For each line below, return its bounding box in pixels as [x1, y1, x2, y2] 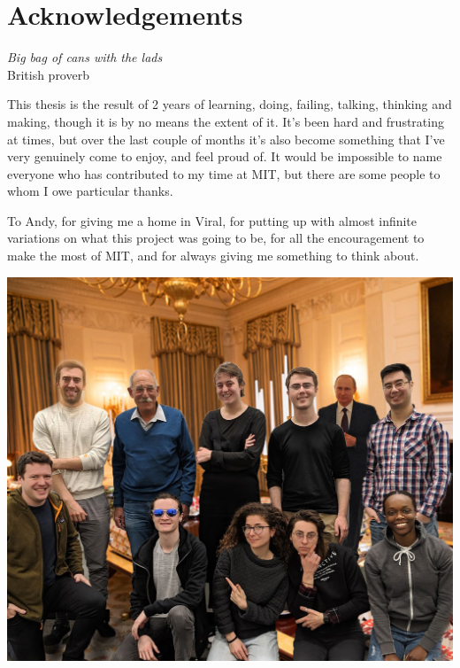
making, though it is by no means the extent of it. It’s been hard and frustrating [7, 112, 444, 130]
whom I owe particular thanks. [7, 182, 173, 200]
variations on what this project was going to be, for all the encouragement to [7, 229, 425, 247]
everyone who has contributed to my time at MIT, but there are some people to [7, 164, 441, 183]
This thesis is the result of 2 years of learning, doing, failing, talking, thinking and [7, 95, 452, 113]
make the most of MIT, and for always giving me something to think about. [7, 246, 419, 265]
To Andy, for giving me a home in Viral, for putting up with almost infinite [7, 211, 418, 229]
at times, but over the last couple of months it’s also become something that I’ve [7, 129, 445, 148]
